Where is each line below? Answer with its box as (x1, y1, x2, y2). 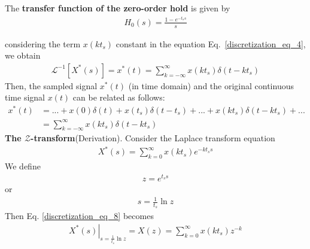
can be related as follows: (72, 91, 165, 104)
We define (5, 160, 41, 172)
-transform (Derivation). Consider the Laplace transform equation (31, 132, 275, 144)
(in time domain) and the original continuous (128, 79, 294, 92)
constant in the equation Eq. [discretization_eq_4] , (116, 37, 306, 50)
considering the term (5, 37, 81, 50)
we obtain (5, 49, 41, 62)
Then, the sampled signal (5, 79, 98, 92)
